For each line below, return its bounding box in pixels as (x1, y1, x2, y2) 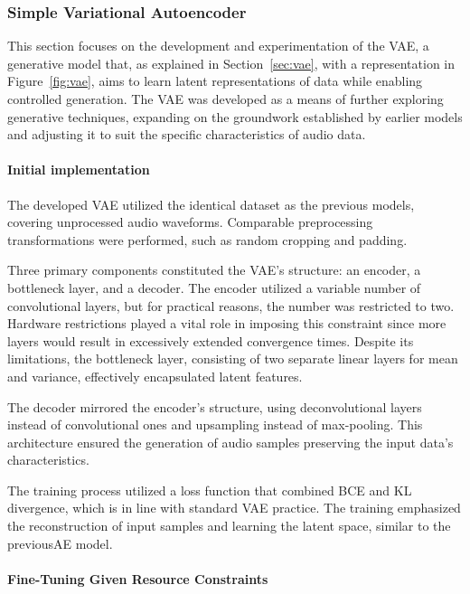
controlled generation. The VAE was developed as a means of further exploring (7, 90, 444, 108)
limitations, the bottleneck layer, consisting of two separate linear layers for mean (7, 349, 458, 368)
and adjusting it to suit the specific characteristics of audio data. (7, 125, 366, 144)
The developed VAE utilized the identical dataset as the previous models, (7, 194, 415, 213)
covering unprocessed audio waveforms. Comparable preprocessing (7, 212, 373, 231)
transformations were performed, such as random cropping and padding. (7, 230, 408, 249)
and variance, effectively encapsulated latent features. (7, 366, 303, 385)
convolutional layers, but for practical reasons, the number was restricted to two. (7, 296, 455, 315)
